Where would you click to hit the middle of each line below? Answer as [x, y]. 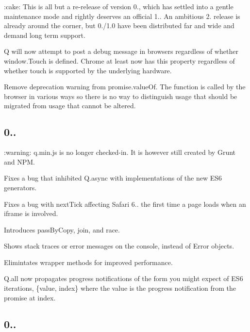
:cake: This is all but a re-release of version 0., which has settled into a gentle [119, 6]
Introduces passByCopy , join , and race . [62, 229]
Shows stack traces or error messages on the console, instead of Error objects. [119, 246]
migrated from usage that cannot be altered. [70, 106]
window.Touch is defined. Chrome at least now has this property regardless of [119, 60]
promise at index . [30, 297]
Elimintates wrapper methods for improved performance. [88, 262]
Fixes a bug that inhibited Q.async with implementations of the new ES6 [113, 178]
